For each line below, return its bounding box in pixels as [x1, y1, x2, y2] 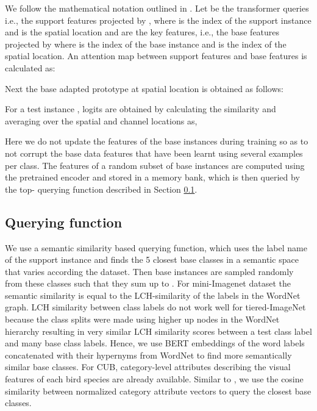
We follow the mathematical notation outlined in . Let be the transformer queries [5, 2, 309, 14]
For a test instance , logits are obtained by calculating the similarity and [5, 102, 276, 115]
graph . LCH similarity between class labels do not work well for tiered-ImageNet [5, 301, 306, 313]
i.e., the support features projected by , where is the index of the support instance [5, 13, 312, 26]
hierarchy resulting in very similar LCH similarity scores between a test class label [5, 324, 312, 337]
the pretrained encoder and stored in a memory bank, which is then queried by [5, 171, 300, 184]
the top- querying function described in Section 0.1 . [5, 182, 198, 195]
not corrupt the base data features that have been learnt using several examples [5, 146, 303, 159]
